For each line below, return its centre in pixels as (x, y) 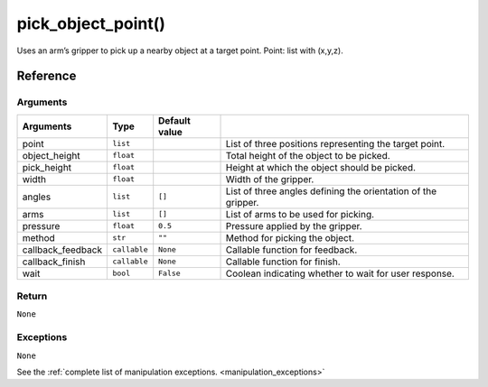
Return (32, 296)
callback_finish (54, 262)
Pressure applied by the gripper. (294, 226)
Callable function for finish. (283, 262)
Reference (47, 76)
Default (175, 120)
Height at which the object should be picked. (320, 167)
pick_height (47, 167)
